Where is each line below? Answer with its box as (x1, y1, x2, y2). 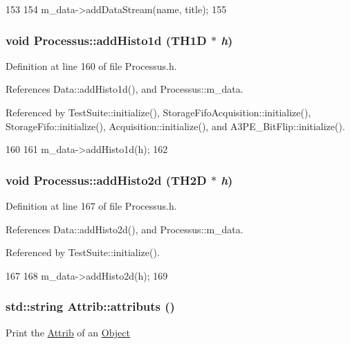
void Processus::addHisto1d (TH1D (6, 31, 207, 48)
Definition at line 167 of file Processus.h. (6, 199, 177, 212)
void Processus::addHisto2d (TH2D (6, 171, 207, 188)
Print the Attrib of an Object (6, 325, 130, 339)
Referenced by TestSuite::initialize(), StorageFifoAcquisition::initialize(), (6, 105, 311, 119)
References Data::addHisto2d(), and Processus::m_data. (6, 221, 243, 236)
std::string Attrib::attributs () (6, 298, 175, 315)
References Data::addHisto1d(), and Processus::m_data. (6, 82, 243, 96)
